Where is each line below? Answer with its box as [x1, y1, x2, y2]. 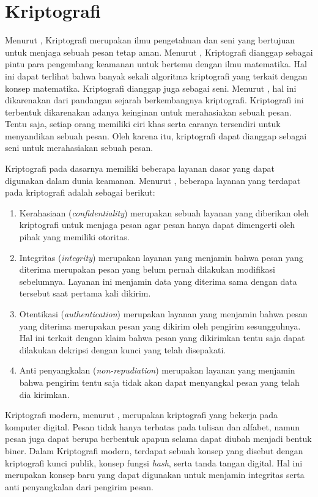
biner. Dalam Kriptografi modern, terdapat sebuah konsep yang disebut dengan [5, 444, 303, 457]
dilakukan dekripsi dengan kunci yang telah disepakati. [19, 343, 226, 356]
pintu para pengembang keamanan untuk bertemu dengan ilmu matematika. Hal [5, 57, 308, 70]
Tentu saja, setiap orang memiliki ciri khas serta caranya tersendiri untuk [5, 117, 281, 130]
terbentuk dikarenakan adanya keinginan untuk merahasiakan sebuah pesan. [5, 105, 292, 118]
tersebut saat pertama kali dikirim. [19, 287, 151, 300]
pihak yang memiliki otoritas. [19, 230, 130, 243]
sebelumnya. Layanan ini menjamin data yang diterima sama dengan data [19, 274, 297, 287]
